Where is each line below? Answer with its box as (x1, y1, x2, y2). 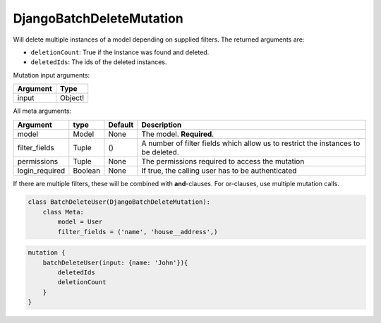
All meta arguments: (13, 106, 72, 116)
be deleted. (141, 147, 179, 157)
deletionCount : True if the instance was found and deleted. (30, 48, 210, 56)
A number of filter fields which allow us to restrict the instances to (141, 138, 361, 148)
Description (141, 120, 182, 130)
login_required (17, 166, 66, 176)
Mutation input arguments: (13, 71, 90, 79)
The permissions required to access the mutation (141, 156, 305, 166)
